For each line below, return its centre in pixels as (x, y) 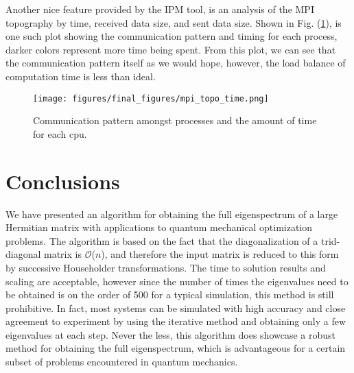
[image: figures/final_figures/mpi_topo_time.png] (151, 98)
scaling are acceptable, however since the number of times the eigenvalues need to (177, 281)
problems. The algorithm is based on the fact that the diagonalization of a (162, 240)
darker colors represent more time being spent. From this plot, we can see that (171, 49)
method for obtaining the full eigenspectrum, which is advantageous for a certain (176, 348)
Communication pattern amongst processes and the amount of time (175, 120)
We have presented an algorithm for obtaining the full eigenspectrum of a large (172, 214)
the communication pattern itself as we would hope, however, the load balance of (176, 63)
